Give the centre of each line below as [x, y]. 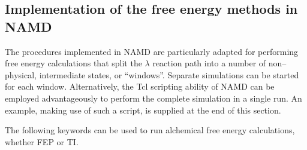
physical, [21, 74]
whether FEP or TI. [42, 141]
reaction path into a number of [209, 63]
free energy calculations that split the [73, 63]
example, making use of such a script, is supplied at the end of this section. [143, 110]
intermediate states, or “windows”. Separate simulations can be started [169, 74]
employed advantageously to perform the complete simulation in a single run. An [153, 98]
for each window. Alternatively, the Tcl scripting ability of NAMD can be [140, 86]
